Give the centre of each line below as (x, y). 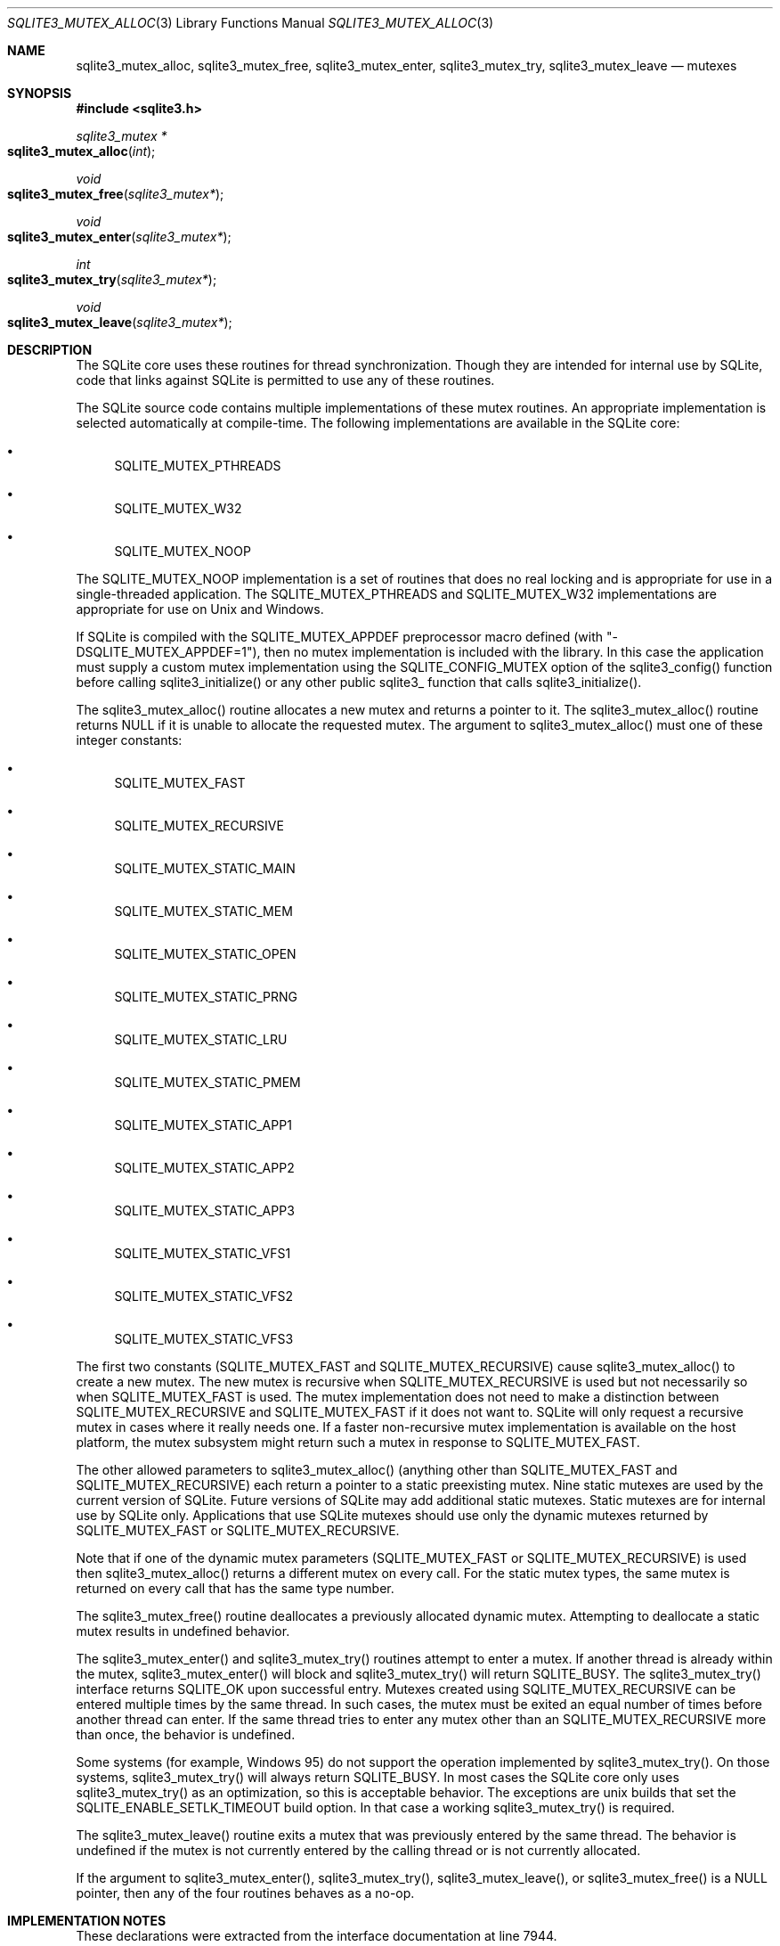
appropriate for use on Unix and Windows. (200, 609)
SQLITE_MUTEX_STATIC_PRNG (206, 997)
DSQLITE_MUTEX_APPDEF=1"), (168, 652)
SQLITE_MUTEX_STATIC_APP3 (204, 1210)
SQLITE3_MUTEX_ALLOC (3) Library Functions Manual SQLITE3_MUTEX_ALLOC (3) (251, 23)
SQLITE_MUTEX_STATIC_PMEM (207, 1082)
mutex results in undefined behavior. (183, 1631)
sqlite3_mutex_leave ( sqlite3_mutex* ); (120, 322)
